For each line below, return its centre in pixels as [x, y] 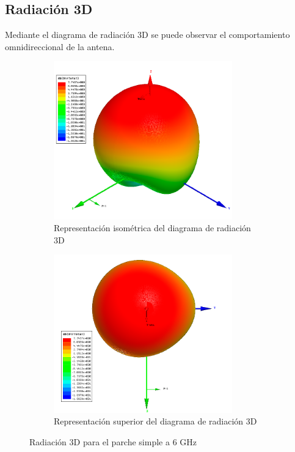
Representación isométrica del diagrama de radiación [152, 228]
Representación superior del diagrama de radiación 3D [155, 421]
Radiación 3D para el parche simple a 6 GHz [113, 441]
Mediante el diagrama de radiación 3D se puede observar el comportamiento [147, 35]
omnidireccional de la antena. [60, 46]
